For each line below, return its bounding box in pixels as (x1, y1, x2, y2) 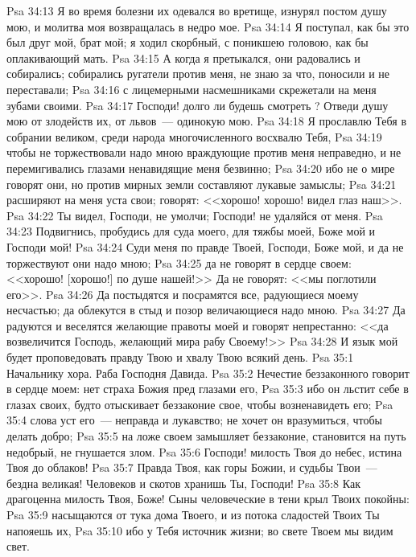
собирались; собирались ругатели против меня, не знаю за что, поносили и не (6, 65, 390, 82)
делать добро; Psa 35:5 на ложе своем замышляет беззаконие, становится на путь (6, 428, 406, 444)
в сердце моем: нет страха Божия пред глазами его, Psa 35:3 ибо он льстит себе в (6, 380, 409, 397)
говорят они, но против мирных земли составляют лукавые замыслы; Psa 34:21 (6, 175, 397, 192)
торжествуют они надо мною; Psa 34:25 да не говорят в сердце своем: (6, 254, 352, 271)
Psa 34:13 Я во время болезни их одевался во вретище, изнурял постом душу (6, 2, 387, 18)
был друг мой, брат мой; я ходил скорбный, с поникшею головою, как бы (6, 34, 369, 51)
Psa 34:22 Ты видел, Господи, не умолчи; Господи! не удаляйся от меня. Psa (6, 207, 383, 223)
